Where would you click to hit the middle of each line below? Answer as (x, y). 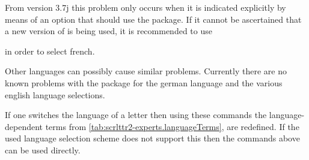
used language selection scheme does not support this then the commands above (152, 138)
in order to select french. (50, 51)
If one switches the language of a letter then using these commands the (136, 115)
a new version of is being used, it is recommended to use (109, 31)
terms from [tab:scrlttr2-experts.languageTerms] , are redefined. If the (172, 126)
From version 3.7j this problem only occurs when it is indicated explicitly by (145, 7)
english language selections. (55, 94)
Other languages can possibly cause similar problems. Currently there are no (146, 71)
